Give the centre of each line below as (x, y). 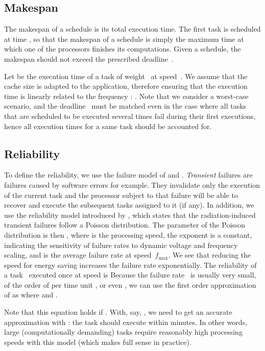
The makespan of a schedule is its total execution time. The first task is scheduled (132, 29)
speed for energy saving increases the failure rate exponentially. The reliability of (130, 265)
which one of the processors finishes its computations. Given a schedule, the (123, 49)
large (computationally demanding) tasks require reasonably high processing (123, 332)
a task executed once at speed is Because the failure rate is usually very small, (130, 275)
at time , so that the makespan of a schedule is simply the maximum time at (124, 39)
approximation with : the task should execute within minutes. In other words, (126, 322)
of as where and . (31, 295)
